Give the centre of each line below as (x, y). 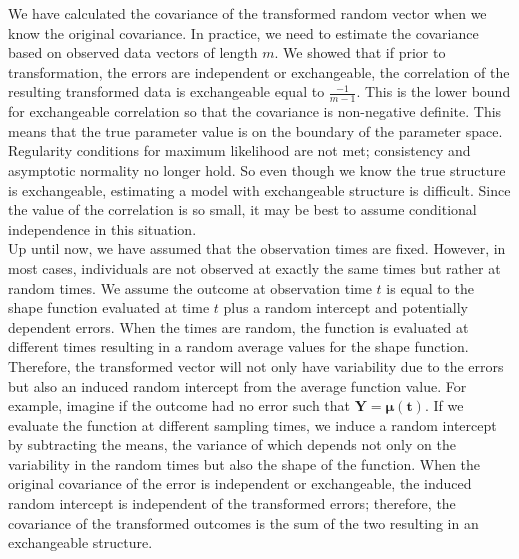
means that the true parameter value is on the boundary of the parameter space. (255, 130)
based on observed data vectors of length (133, 52)
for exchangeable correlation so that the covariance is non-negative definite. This (255, 111)
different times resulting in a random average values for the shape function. (238, 346)
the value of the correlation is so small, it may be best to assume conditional (242, 209)
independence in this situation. (102, 228)
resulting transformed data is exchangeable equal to (166, 91)
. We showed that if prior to (360, 52)
